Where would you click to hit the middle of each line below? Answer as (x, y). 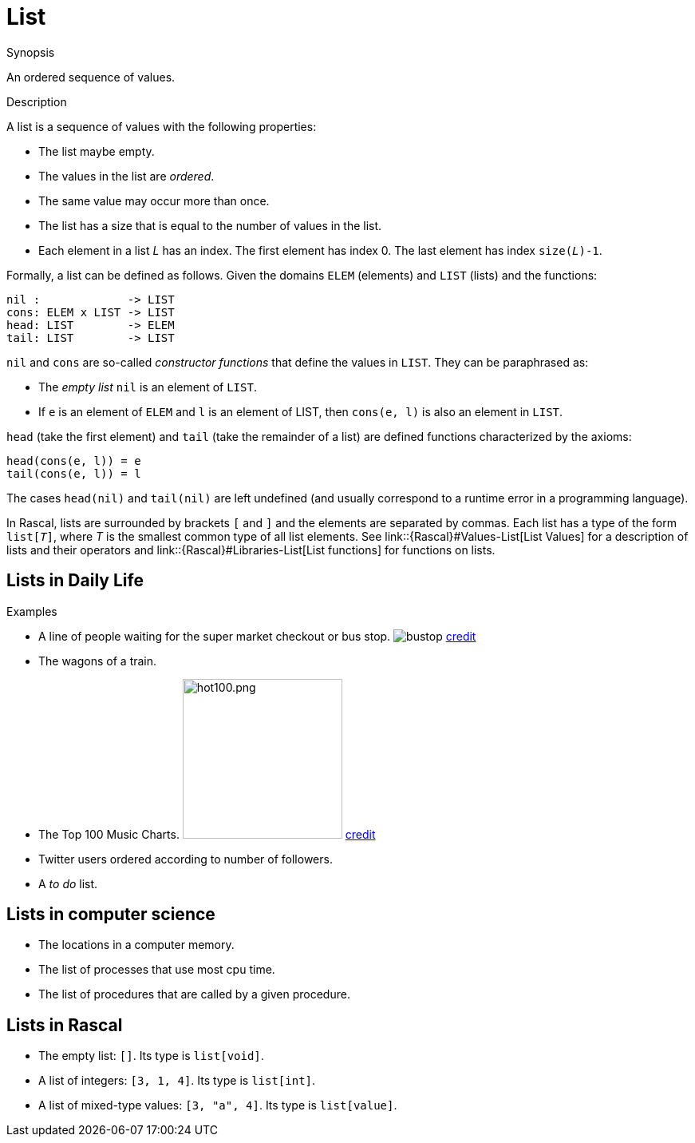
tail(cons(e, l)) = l (74, 473)
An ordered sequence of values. (91, 77)
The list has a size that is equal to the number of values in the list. (210, 225)
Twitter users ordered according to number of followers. (186, 859)
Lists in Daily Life (75, 581)
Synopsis (31, 52)
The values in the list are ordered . (126, 176)
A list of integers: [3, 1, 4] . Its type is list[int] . (177, 1081)
